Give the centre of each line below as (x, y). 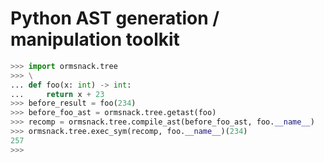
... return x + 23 (57, 94)
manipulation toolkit (95, 39)
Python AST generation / (115, 18)
